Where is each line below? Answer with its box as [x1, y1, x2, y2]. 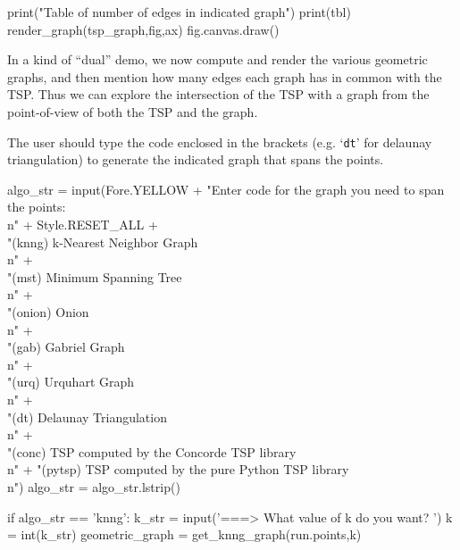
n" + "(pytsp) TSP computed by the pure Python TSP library [7, 460, 349, 479]
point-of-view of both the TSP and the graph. [7, 102, 258, 121]
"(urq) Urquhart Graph [7, 372, 135, 391]
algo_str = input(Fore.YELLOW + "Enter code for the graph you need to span [7, 179, 445, 198]
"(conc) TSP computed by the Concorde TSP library [7, 442, 297, 461]
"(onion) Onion [7, 302, 89, 321]
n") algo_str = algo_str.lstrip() [7, 477, 180, 496]
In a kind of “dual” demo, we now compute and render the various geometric [7, 50, 428, 69]
